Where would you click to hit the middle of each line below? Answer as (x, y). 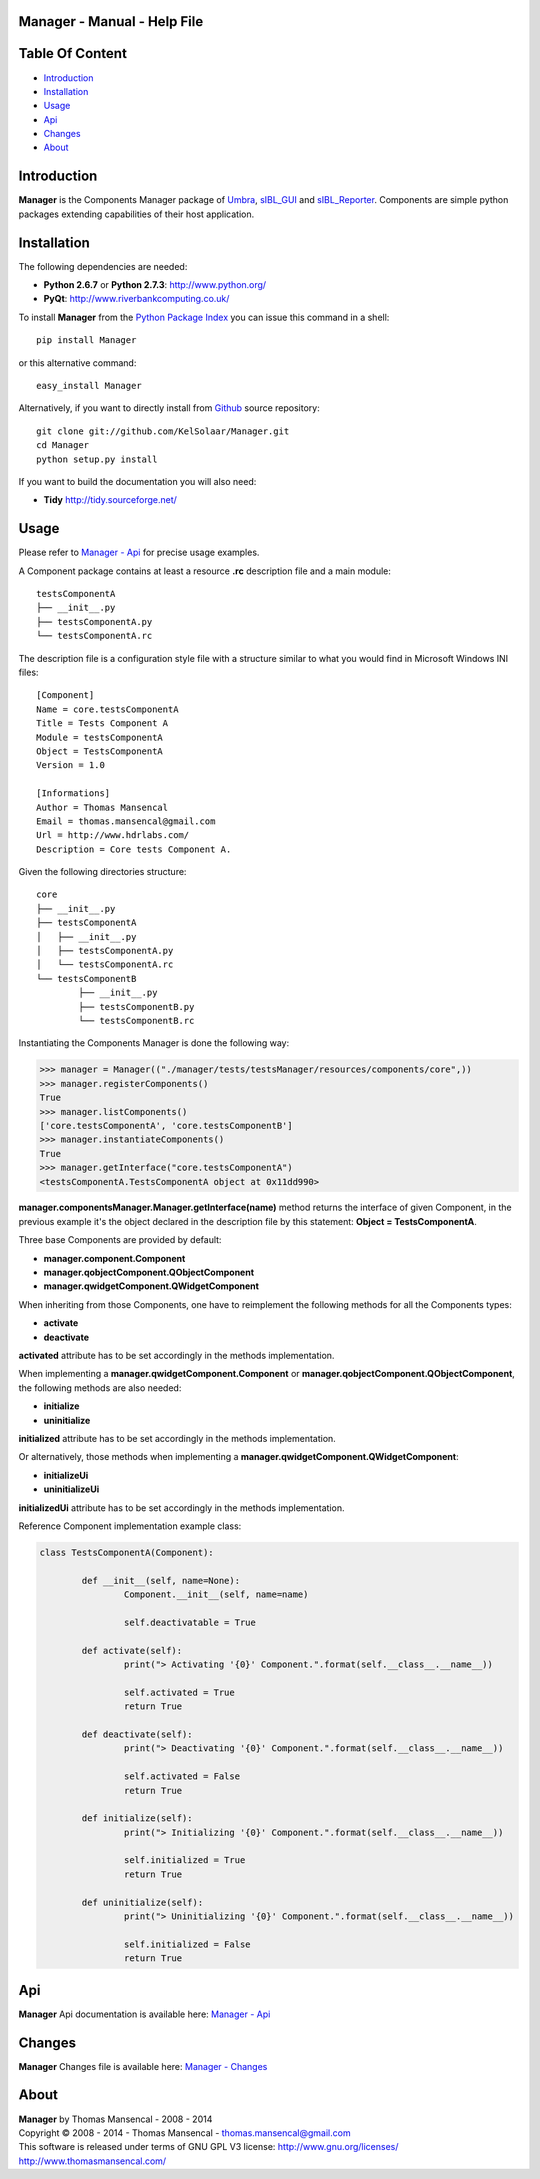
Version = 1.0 (70, 765)
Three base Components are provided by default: (120, 1240)
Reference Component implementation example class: (130, 1526)
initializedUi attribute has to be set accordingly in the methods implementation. (181, 1507)
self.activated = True (179, 1692)
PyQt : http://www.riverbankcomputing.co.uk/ (136, 299)
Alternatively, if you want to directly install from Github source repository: (169, 408)
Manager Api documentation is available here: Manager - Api (144, 2014)
